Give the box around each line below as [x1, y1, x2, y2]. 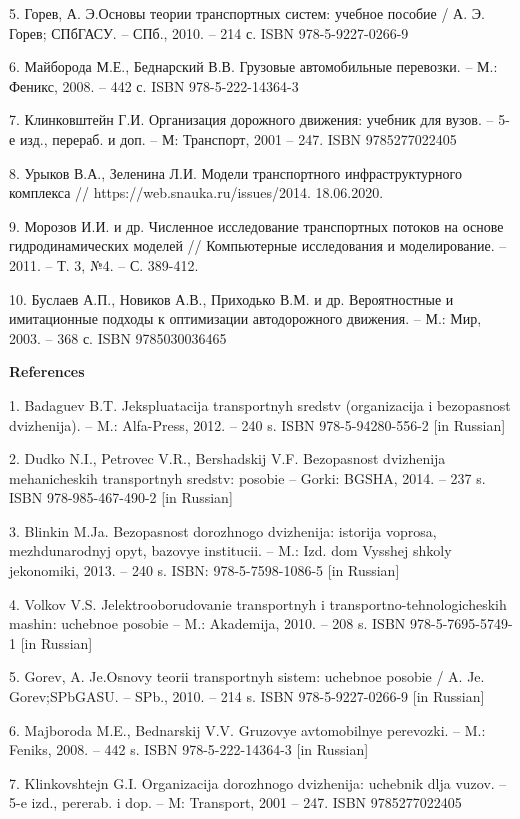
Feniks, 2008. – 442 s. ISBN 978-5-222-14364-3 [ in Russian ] [9, 739, 369, 760]
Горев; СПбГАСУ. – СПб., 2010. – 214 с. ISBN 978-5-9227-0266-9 [9, 22, 409, 43]
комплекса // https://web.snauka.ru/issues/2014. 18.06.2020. [9, 182, 384, 203]
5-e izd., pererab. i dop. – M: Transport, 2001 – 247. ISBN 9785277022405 [9, 792, 462, 813]
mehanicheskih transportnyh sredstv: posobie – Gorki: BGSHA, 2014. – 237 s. [9, 467, 486, 488]
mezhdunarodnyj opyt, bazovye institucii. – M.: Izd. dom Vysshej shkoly [9, 540, 452, 561]
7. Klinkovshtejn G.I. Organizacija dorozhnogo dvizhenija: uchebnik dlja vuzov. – [9, 772, 507, 793]
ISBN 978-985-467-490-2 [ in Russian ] [9, 487, 233, 508]
